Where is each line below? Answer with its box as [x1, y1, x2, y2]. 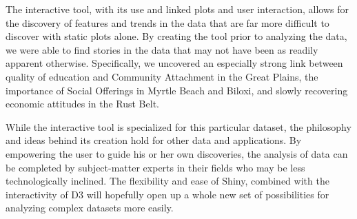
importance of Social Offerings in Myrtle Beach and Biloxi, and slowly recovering [6, 83, 348, 97]
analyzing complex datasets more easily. [6, 200, 174, 215]
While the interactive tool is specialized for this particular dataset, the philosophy [6, 119, 351, 134]
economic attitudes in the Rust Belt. [6, 96, 159, 111]
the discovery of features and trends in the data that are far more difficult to [6, 15, 329, 30]
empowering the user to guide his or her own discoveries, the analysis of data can [6, 146, 348, 160]
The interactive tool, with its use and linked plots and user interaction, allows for [6, 2, 349, 16]
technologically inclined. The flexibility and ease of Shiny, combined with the [6, 174, 329, 188]
